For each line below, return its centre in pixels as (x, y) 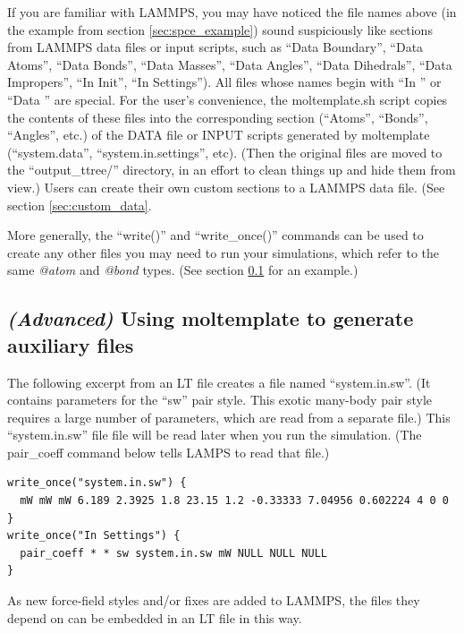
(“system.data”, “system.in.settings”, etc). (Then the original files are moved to (225, 152)
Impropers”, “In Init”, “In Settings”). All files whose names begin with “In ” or (224, 82)
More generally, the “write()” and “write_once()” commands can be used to (215, 235)
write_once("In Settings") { (94, 536)
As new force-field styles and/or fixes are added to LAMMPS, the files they (214, 600)
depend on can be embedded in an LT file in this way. (155, 617)
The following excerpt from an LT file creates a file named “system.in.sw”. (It (219, 382)
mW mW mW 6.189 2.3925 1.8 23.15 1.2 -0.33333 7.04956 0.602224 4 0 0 (234, 501)
